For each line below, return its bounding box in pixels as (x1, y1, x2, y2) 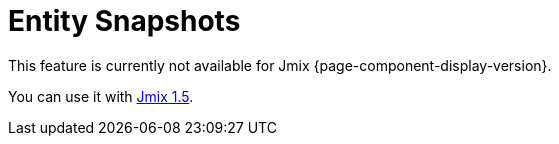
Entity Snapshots (8, 4, 241, 38)
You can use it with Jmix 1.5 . (8, 87, 194, 105)
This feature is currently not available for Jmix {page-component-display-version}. (8, 56, 552, 74)
